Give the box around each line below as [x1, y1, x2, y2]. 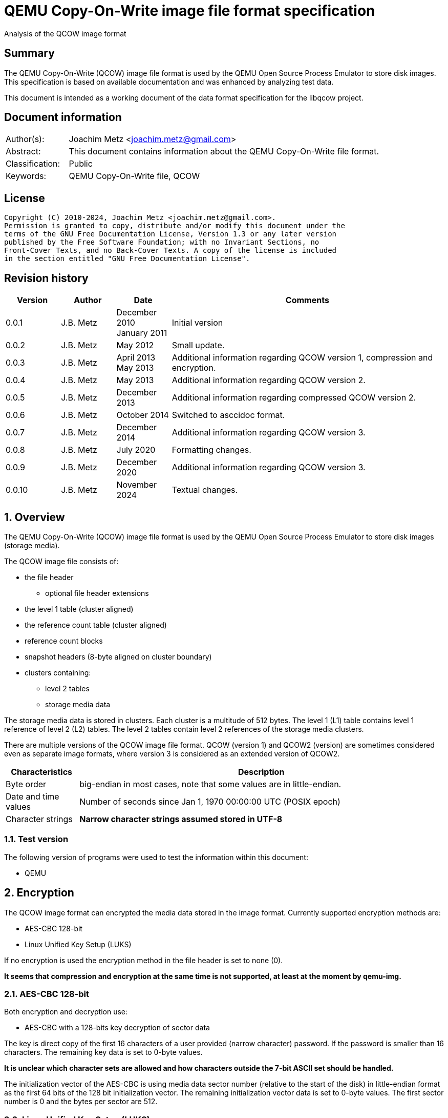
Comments [285, 295, 329, 306]
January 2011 [116, 328, 167, 338]
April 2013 [116, 352, 156, 363]
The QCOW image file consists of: [4, 556, 119, 566]
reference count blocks [25, 636, 103, 645]
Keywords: [6, 171, 47, 182]
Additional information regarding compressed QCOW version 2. [172, 392, 416, 403]
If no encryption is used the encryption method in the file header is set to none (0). [4, 955, 283, 965]
